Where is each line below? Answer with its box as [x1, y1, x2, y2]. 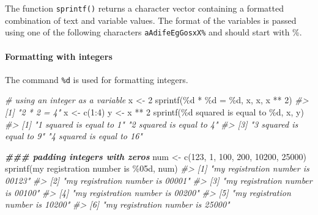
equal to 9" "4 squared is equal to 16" [5, 129, 142, 142]
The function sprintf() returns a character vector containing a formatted [5, 2, 284, 14]
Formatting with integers [5, 49, 113, 62]
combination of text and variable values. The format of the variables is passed [5, 13, 297, 26]
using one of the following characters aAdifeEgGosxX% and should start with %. [5, 26, 302, 38]
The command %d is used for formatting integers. [5, 73, 188, 86]
